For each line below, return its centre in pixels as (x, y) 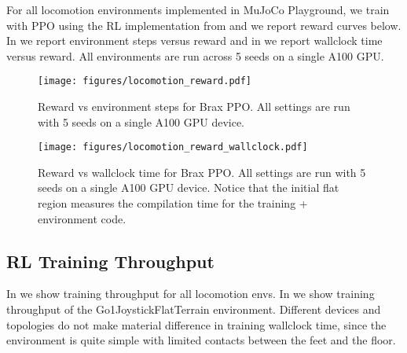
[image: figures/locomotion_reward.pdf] (145, 81)
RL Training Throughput (110, 261)
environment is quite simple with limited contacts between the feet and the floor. (201, 340)
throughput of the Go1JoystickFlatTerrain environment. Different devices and (194, 309)
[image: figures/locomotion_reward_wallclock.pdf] (173, 147)
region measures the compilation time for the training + (173, 203)
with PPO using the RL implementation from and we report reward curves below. (204, 25)
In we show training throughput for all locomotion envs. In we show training (191, 294)
